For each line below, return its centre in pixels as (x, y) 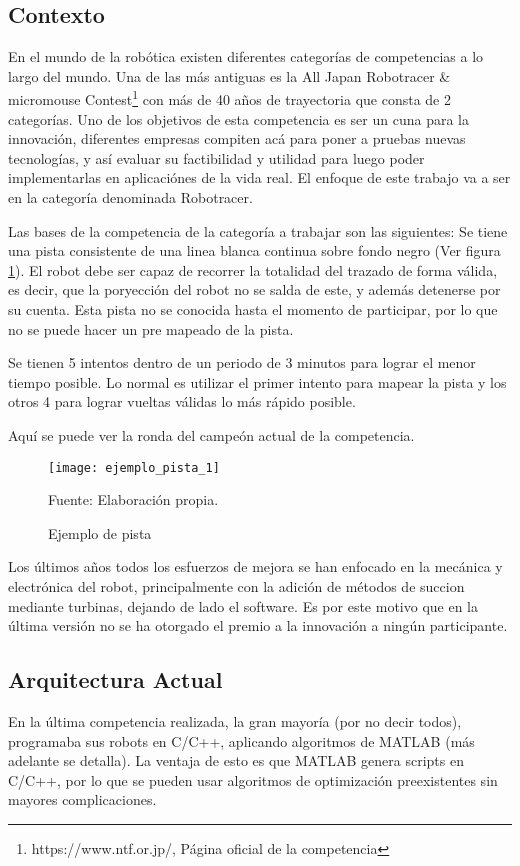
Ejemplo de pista (100, 532)
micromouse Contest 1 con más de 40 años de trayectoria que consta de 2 (229, 98)
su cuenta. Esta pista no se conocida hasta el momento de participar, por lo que (253, 308)
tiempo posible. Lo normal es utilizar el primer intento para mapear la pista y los (257, 381)
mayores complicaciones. (82, 799)
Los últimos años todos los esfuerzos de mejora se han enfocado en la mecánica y (255, 566)
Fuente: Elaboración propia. (133, 499)
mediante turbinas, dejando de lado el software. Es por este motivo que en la (243, 605)
